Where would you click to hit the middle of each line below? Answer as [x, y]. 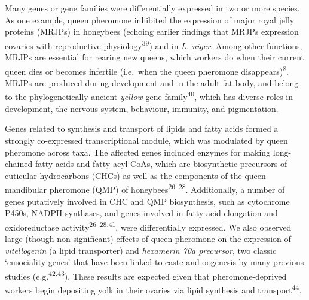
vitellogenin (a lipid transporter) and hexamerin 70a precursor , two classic [141, 250]
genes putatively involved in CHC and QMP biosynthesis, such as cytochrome [147, 201]
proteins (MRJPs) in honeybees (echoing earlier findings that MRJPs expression [152, 31]
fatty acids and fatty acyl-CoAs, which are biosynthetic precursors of [161, 164]
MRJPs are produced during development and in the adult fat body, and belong [152, 82]
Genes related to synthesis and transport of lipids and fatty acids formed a [142, 128]
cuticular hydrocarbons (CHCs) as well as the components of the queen [135, 175]
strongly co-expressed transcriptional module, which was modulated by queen [146, 140]
